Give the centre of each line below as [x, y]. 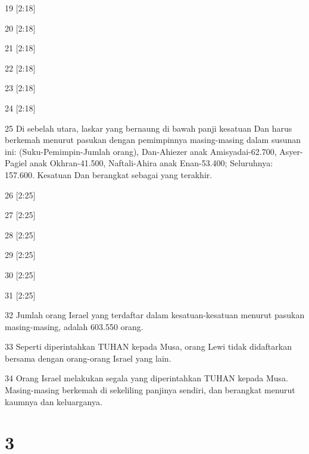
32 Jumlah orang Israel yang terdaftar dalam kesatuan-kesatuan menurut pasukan [155, 315]
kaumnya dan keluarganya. [54, 401]
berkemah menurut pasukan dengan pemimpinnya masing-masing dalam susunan [153, 140]
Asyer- [291, 151]
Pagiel [16, 163]
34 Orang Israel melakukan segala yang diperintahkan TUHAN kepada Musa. [146, 378]
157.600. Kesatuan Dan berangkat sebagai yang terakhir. [109, 174]
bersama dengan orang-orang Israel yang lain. [88, 358]
